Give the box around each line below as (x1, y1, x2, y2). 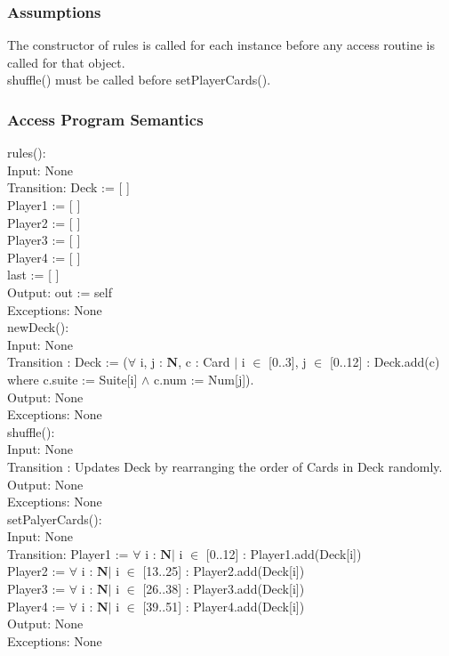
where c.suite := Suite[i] (7, 369, 138, 388)
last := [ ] (7, 265, 60, 284)
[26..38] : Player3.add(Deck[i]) (142, 579, 305, 598)
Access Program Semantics (7, 108, 204, 130)
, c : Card (178, 352, 230, 371)
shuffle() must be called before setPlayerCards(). (7, 70, 271, 89)
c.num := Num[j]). (154, 369, 254, 388)
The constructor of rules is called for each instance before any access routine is (7, 36, 435, 54)
